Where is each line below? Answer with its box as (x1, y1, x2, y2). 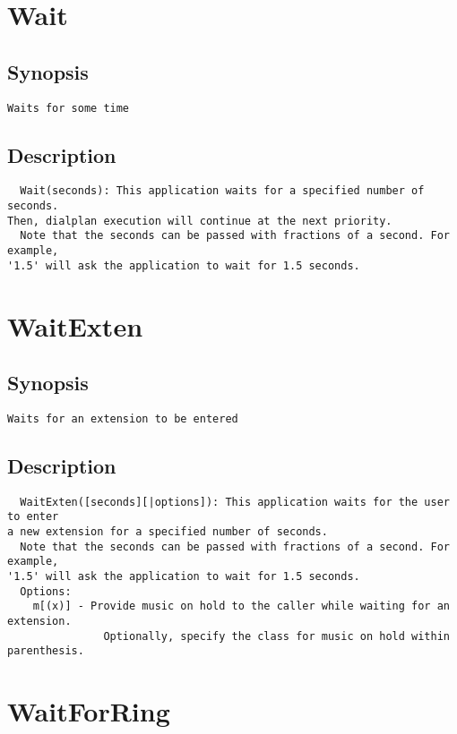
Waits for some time (7, 101, 130, 115)
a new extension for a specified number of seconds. (7, 525, 328, 539)
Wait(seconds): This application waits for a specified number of (20, 184, 425, 198)
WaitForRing (7, 693, 170, 730)
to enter (7, 510, 59, 524)
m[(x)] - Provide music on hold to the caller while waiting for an (32, 600, 450, 613)
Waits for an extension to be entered (7, 412, 238, 425)
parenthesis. (7, 644, 84, 658)
